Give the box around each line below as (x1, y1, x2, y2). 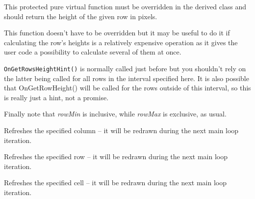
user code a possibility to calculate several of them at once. (4, 47, 181, 57)
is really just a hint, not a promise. (4, 92, 109, 102)
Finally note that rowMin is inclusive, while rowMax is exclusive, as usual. (4, 109, 227, 119)
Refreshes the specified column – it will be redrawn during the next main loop (4, 125, 239, 135)
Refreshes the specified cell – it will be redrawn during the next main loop (4, 177, 227, 188)
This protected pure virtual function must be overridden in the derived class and (4, 1, 247, 11)
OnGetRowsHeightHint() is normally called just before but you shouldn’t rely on (4, 63, 246, 73)
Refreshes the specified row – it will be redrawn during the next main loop (4, 151, 228, 162)
